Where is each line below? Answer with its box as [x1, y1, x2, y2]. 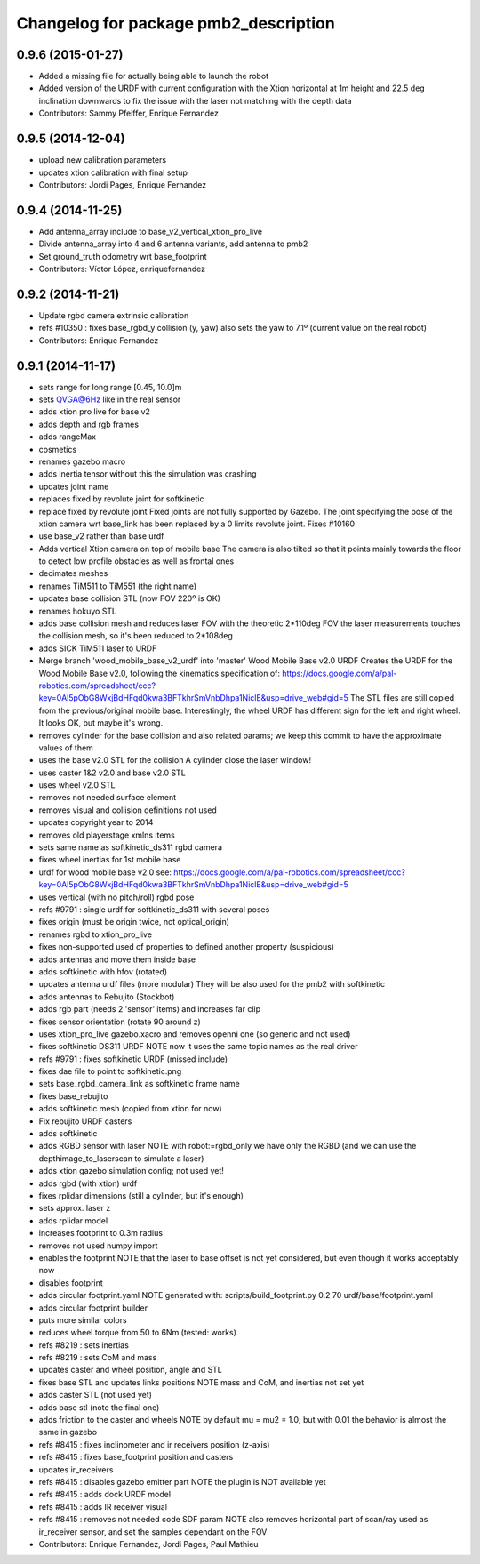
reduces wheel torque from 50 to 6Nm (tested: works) [38, 1327, 237, 1338]
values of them [38, 742, 93, 753]
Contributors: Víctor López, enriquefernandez [38, 263, 206, 274]
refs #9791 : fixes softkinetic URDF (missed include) [38, 1054, 228, 1064]
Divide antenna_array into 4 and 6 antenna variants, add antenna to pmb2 [38, 238, 308, 249]
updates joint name [38, 481, 109, 492]
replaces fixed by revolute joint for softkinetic [38, 493, 204, 504]
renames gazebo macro [38, 456, 126, 467]
